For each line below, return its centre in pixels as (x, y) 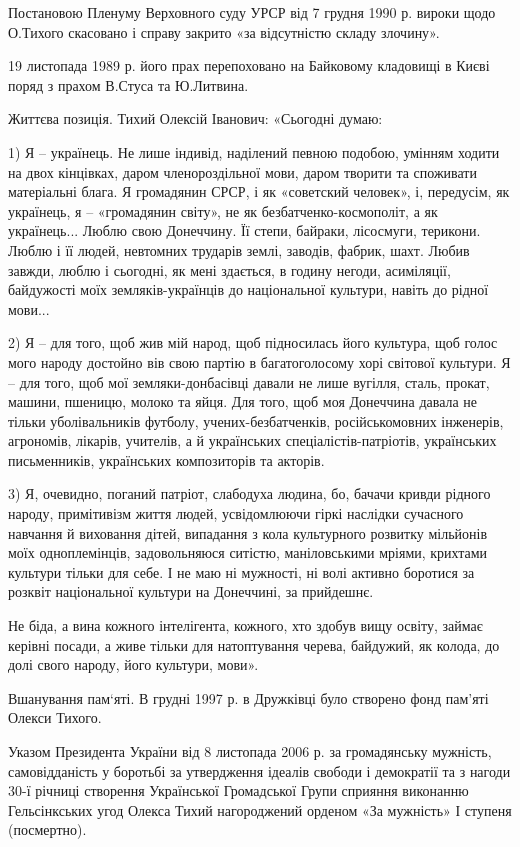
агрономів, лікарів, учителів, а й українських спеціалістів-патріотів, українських (252, 440)
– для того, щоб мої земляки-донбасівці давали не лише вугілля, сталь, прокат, (249, 381)
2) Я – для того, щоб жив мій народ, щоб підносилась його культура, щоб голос (253, 342)
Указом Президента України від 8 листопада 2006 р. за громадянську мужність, (250, 751)
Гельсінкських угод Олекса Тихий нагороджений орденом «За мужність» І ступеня (260, 809)
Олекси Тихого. (55, 717)
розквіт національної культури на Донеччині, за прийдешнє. (191, 591)
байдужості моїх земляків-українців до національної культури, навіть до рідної (248, 289)
